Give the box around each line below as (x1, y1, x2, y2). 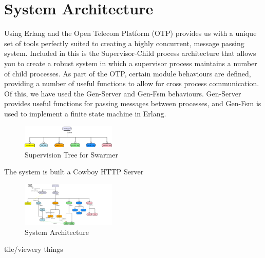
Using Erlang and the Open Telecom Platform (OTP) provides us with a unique (4, 28, 257, 38)
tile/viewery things (4, 244, 63, 254)
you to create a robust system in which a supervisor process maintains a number (4, 57, 257, 68)
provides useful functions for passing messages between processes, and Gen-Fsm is (4, 98, 261, 109)
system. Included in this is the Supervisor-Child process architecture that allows (4, 48, 256, 58)
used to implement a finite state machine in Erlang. (4, 108, 166, 118)
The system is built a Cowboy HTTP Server (4, 166, 144, 177)
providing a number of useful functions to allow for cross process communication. (4, 78, 259, 89)
